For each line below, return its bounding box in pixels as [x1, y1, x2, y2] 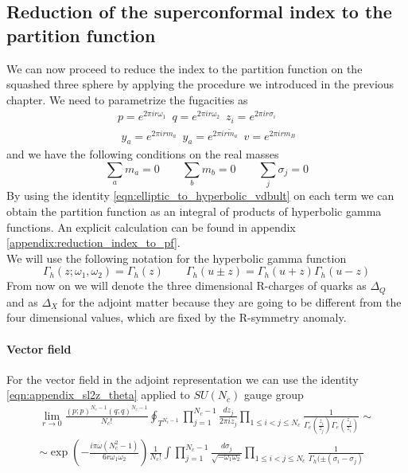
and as [6, 293, 38, 310]
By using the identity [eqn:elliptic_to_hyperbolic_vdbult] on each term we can [6, 187, 394, 204]
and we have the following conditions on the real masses [6, 146, 279, 162]
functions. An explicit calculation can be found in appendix [6, 218, 296, 235]
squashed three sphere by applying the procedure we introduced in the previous [6, 76, 394, 92]
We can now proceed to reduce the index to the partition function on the [6, 60, 363, 76]
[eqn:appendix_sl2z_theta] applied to [6, 386, 190, 403]
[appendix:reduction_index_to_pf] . [6, 234, 181, 251]
